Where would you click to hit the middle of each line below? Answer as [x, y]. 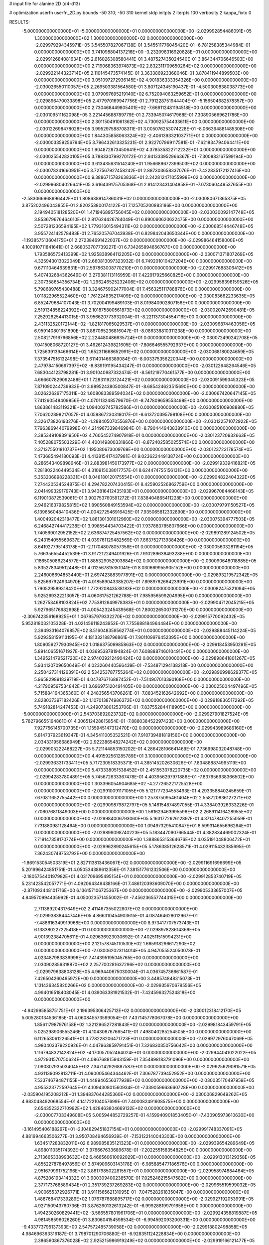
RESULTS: [19, 22]
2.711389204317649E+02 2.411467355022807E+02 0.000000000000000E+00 [116, 909]
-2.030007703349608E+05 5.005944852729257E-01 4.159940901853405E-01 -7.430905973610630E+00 [144, 1115]
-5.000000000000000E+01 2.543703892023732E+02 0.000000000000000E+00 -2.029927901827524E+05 [135, 714]
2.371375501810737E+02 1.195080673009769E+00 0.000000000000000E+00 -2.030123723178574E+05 [143, 449]
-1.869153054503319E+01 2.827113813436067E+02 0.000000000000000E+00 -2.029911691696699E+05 [132, 863]
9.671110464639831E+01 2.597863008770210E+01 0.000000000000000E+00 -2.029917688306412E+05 [143, 268]
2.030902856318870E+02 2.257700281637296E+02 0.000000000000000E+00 [117, 965]
